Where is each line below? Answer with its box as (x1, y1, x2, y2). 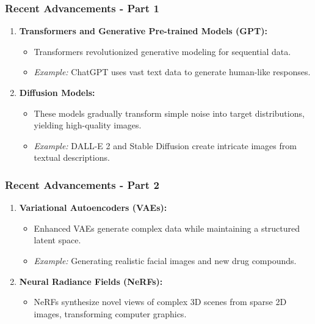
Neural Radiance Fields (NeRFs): (19, 274, 163, 287)
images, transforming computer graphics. (34, 307, 187, 320)
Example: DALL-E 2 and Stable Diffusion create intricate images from (34, 139, 297, 152)
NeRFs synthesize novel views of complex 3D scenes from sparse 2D (34, 295, 287, 308)
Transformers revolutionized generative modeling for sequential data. (34, 45, 291, 57)
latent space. (34, 234, 81, 246)
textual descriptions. (34, 151, 110, 164)
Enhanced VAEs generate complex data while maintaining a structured (34, 221, 300, 234)
